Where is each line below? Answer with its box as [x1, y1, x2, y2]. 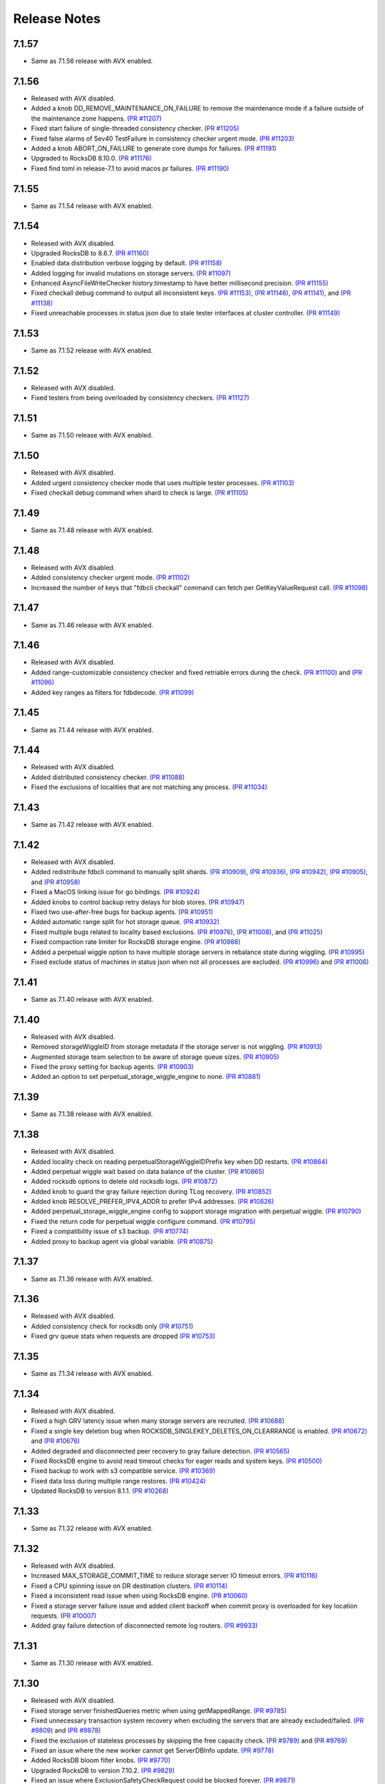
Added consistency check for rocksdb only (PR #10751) [31, 1322, 194, 1330]
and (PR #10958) [31, 878, 81, 886]
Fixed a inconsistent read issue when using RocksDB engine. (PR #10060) [31, 1591, 248, 1600]
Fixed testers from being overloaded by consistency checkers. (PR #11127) [31, 393, 250, 402]
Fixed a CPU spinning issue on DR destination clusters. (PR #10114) [31, 1581, 228, 1590]
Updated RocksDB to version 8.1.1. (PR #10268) [31, 1486, 169, 1495]
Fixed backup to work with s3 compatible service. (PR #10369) [31, 1466, 216, 1475]
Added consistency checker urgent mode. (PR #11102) [31, 573, 190, 582]
